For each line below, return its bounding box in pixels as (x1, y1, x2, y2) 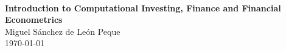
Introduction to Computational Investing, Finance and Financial (5, 1, 281, 14)
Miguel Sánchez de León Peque (5, 25, 120, 37)
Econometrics (5, 13, 63, 26)
